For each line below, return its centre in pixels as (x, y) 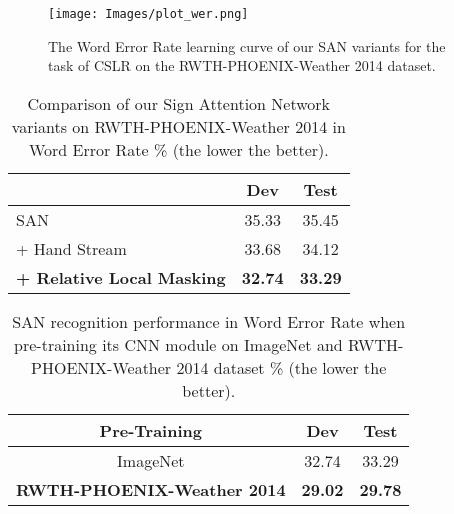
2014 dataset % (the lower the (281, 367)
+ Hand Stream (71, 248)
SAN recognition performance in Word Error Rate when (209, 321)
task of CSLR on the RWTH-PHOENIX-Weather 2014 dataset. (242, 65)
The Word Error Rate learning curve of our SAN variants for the (247, 45)
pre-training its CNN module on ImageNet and (178, 344)
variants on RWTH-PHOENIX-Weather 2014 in (178, 126)
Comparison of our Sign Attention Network (179, 103)
